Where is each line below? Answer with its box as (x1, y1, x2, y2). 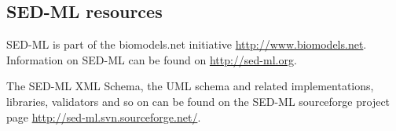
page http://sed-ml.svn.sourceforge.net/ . (6, 108, 201, 125)
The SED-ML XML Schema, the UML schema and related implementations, (6, 78, 374, 94)
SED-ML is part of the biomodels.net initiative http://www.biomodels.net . (6, 36, 367, 53)
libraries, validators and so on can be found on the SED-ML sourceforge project (6, 93, 390, 109)
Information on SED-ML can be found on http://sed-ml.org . (6, 51, 297, 67)
